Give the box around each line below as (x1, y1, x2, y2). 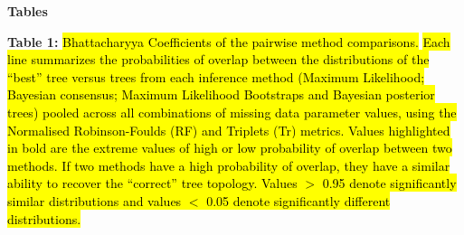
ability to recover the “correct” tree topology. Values (7, 174, 298, 193)
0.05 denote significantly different (206, 191, 391, 210)
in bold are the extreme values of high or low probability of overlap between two (7, 138, 452, 157)
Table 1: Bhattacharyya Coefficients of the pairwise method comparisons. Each (7, 32, 450, 51)
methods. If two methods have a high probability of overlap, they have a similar (7, 155, 450, 174)
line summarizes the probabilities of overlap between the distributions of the (7, 50, 430, 69)
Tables (7, 2, 48, 20)
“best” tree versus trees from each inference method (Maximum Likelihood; (7, 67, 425, 86)
